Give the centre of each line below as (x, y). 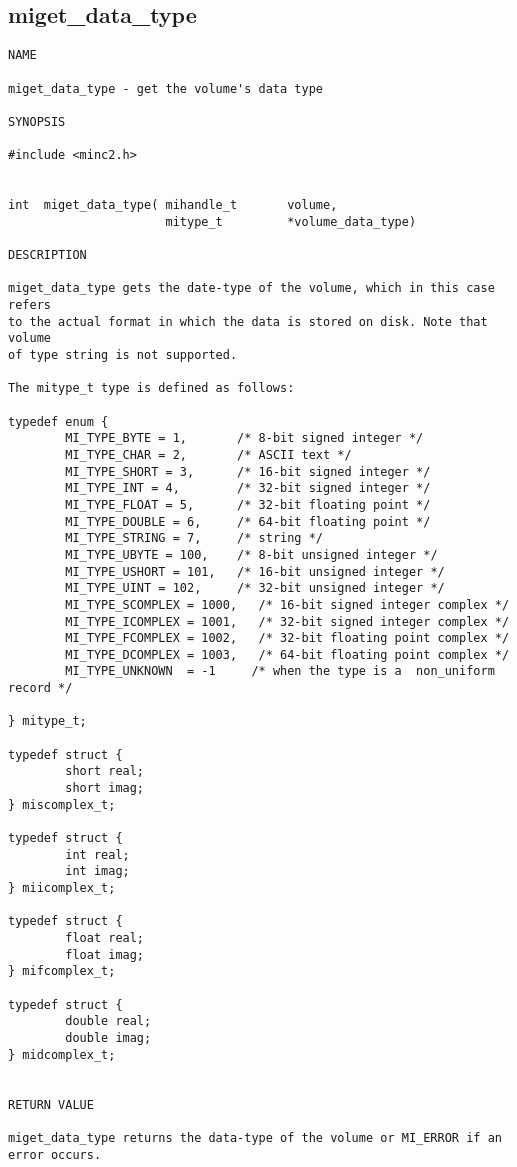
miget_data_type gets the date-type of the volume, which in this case (251, 288)
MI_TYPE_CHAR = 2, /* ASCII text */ (208, 454)
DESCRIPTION (47, 255)
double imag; (108, 1037)
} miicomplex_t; (62, 888)
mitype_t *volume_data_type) (291, 221)
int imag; (97, 871)
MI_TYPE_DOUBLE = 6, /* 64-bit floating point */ (248, 521)
